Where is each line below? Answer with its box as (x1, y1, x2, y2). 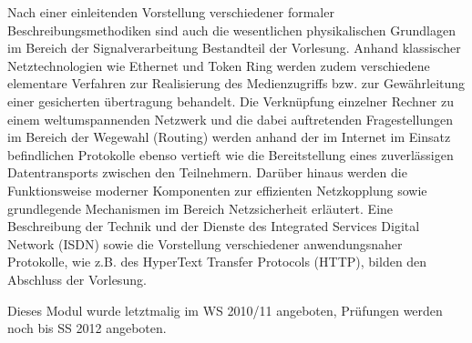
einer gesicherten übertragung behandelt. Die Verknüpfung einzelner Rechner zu (7, 91, 454, 110)
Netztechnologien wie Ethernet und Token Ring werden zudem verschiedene (7, 55, 430, 75)
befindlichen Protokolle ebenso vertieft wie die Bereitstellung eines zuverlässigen (7, 145, 454, 164)
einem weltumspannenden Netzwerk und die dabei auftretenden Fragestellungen (7, 109, 453, 128)
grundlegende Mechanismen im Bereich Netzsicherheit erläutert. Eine (7, 198, 394, 217)
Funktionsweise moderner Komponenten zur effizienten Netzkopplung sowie (7, 180, 427, 199)
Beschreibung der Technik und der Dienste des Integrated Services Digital (7, 217, 420, 236)
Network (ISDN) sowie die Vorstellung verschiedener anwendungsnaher (7, 234, 403, 253)
